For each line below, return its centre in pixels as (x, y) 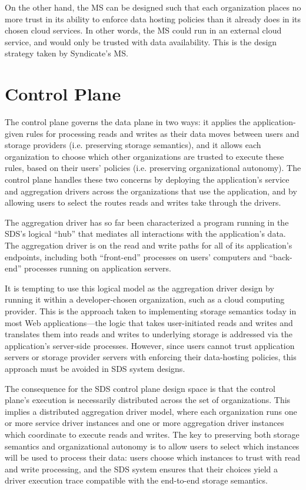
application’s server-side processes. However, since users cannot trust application (150, 345)
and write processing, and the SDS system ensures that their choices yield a (142, 469)
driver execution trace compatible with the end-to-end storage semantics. (136, 480)
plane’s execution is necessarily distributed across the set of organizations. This (148, 400)
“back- (281, 256)
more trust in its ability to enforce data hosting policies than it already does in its (153, 19)
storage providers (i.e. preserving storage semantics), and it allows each (133, 145)
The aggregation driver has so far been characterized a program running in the (147, 222)
